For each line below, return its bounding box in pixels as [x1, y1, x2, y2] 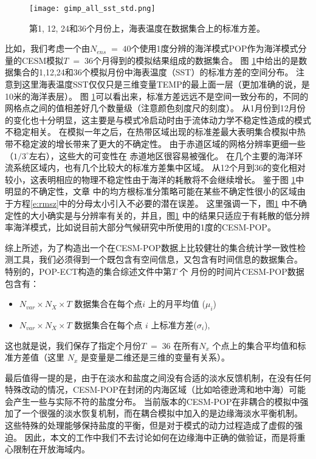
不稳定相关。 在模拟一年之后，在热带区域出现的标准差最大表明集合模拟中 [5, 125, 297, 138]
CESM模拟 [21, 53, 64, 66]
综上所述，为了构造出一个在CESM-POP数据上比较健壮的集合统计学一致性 [5, 241, 297, 254]
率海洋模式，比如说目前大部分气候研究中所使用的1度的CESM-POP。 [5, 221, 276, 233]
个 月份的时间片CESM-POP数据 [179, 264, 304, 277]
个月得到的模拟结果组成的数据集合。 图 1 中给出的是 [92, 53, 299, 66]
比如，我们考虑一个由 [5, 42, 90, 55]
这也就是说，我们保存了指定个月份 [5, 339, 141, 351]
